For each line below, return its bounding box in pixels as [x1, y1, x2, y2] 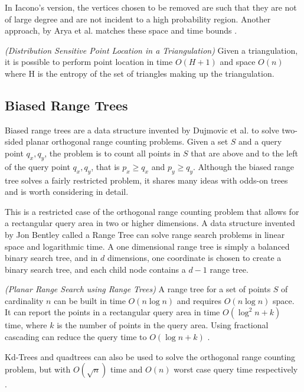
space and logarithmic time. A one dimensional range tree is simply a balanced [5, 240, 290, 252]
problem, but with [5, 363, 71, 375]
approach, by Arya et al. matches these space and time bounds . [5, 24, 237, 37]
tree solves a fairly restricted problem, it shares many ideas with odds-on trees [5, 174, 288, 186]
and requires [176, 294, 222, 306]
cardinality [5, 294, 44, 306]
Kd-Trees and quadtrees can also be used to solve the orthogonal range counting [5, 350, 296, 362]
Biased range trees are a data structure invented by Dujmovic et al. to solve [5, 123, 279, 136]
